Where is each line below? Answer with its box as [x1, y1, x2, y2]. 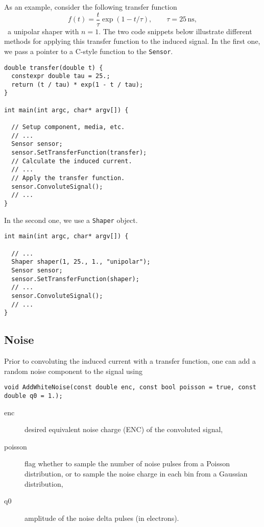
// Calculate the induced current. [11, 157, 132, 165]
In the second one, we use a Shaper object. [4, 214, 138, 225]
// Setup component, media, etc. [11, 123, 125, 131]
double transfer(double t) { [4, 64, 103, 71]
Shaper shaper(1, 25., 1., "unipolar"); [11, 258, 151, 266]
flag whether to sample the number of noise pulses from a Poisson [25, 458, 230, 469]
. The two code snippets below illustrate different [99, 26, 252, 36]
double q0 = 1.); [4, 392, 63, 399]
